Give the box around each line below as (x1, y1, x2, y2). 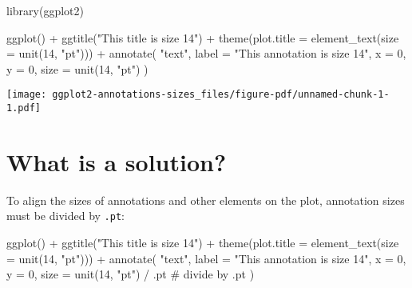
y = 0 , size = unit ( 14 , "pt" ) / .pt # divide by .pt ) (6, 266, 255, 282)
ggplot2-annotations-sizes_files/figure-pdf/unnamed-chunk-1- (52, 89, 390, 101)
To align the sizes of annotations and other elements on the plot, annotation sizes (6, 191, 405, 208)
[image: (6, 89, 47, 101)
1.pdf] (6, 102, 41, 114)
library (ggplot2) (6, 2, 84, 18)
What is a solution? (6, 145, 227, 178)
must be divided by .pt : (6, 207, 125, 224)
